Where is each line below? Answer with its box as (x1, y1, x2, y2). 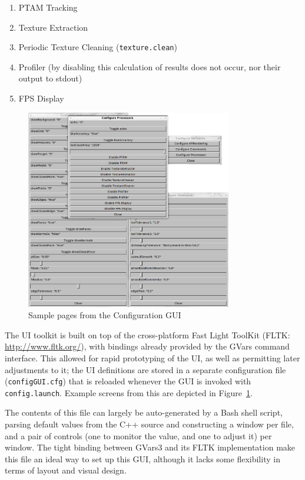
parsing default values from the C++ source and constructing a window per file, (5, 418, 294, 430)
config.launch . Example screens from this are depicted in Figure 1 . (5, 386, 253, 399)
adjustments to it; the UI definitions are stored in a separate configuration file (5, 363, 286, 375)
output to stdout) (18, 72, 82, 84)
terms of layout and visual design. (5, 464, 127, 476)
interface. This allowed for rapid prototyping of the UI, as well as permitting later (5, 351, 300, 364)
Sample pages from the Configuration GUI (28, 309, 181, 321)
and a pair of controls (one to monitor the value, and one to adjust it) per (5, 429, 272, 442)
